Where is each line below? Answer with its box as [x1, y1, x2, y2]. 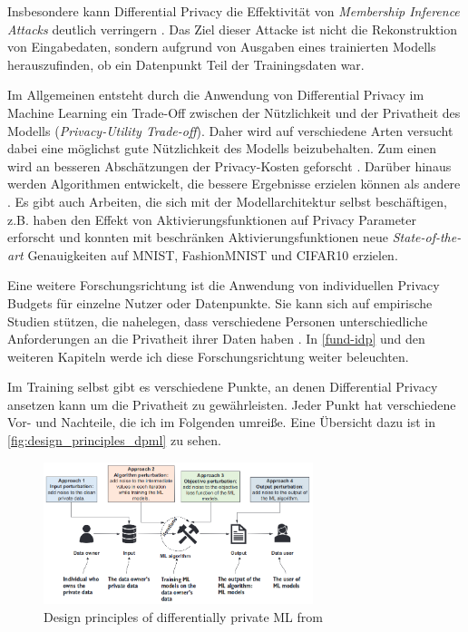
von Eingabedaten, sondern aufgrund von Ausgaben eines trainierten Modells [7, 37, 436, 56]
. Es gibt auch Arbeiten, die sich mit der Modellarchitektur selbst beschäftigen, [7, 191, 447, 210]
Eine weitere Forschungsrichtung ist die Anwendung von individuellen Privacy [7, 276, 440, 295]
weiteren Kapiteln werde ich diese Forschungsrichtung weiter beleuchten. [7, 346, 409, 365]
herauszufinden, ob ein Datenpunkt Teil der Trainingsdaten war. [7, 54, 365, 73]
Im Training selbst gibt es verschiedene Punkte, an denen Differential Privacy [7, 377, 438, 396]
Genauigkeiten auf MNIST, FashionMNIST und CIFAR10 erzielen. [27, 245, 398, 264]
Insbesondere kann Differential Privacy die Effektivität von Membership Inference [7, 2, 460, 20]
